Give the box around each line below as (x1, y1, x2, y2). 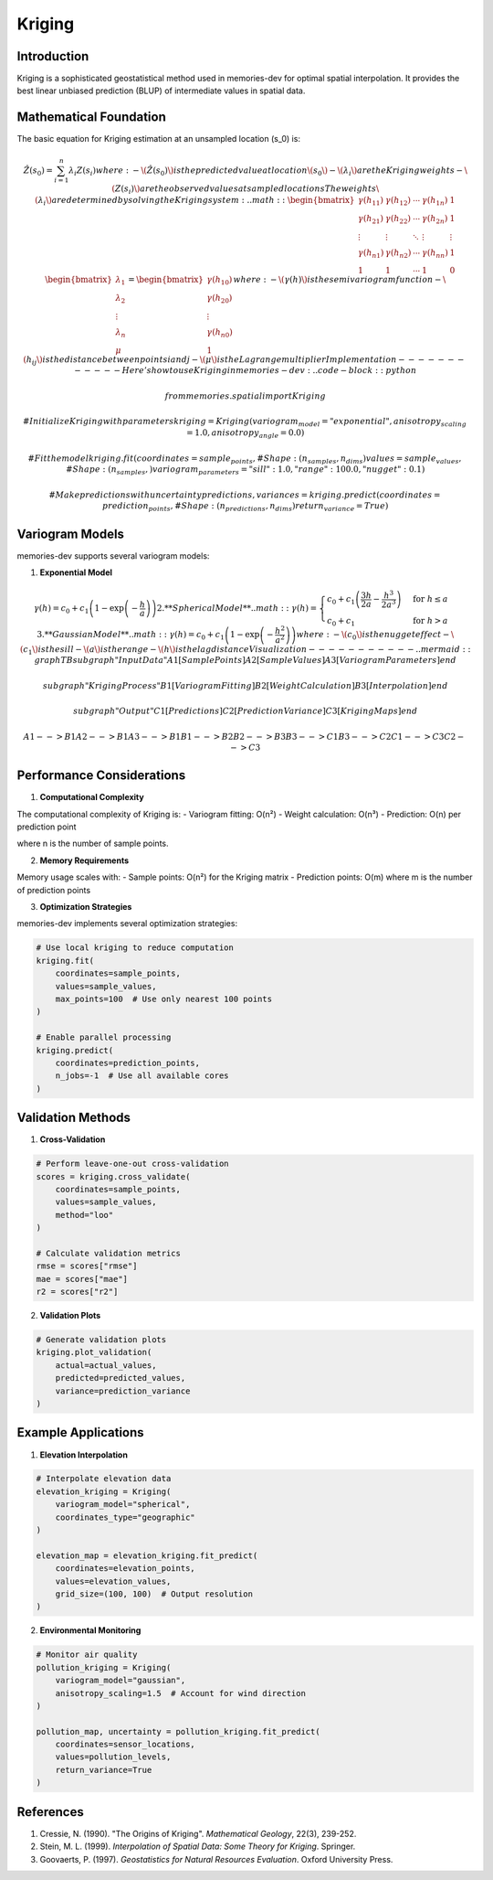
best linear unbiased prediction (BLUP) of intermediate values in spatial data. (16, 85, 306, 96)
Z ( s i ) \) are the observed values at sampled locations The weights (114, 184, 377, 197)
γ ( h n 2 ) (384, 247, 412, 260)
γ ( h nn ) (421, 247, 449, 260)
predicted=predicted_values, (55, 1373, 186, 1383)
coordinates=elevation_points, (55, 1564, 195, 1574)
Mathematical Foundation (16, 110, 166, 125)
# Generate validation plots (36, 1335, 167, 1345)
